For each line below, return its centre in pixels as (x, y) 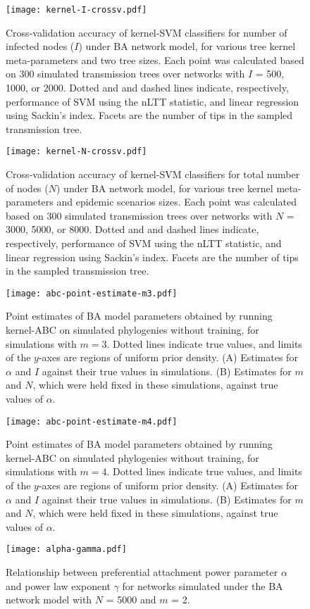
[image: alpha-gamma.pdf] (66, 550)
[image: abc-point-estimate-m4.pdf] (92, 421)
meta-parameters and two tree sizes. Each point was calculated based (155, 59)
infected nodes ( (40, 46)
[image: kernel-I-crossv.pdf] (76, 10)
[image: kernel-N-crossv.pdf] (76, 152)
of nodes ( (27, 188)
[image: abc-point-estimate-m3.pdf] (92, 293)
